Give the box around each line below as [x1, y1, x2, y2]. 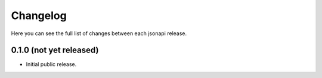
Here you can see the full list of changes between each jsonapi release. [11, 30, 187, 37]
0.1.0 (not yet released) [11, 45, 99, 55]
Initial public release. [26, 61, 77, 68]
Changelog [11, 9, 67, 22]
